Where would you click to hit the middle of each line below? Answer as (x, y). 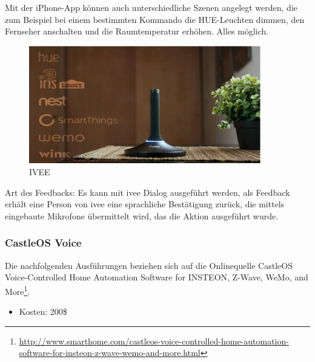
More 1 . (18, 290)
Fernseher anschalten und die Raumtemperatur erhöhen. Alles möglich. (137, 31)
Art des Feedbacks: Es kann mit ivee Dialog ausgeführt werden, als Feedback (148, 192)
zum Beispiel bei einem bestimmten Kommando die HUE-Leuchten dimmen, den (155, 19)
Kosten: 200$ (43, 312)
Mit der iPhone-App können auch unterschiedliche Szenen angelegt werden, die (151, 7)
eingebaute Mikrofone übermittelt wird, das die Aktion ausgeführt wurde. (142, 215)
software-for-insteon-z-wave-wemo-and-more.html (110, 353)
